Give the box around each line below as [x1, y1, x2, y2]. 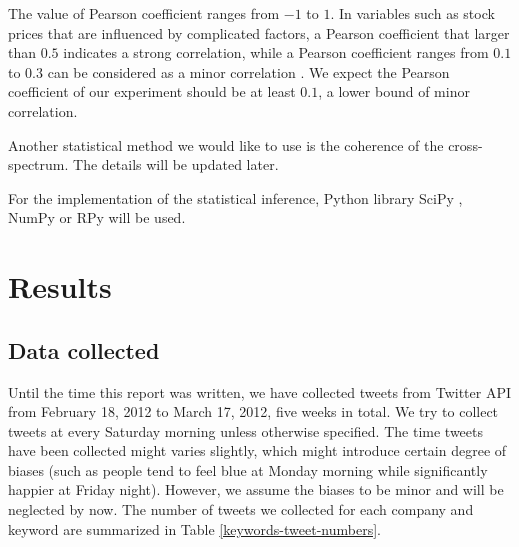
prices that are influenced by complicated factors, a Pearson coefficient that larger [8, 22, 510, 43]
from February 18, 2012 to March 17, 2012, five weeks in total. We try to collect [8, 401, 499, 422]
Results [8, 266, 112, 307]
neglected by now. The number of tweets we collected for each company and [8, 499, 474, 520]
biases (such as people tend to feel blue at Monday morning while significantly [8, 459, 488, 480]
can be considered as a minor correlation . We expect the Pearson [47, 61, 450, 82]
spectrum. [8, 154, 69, 175]
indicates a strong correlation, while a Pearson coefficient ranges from [63, 42, 489, 63]
